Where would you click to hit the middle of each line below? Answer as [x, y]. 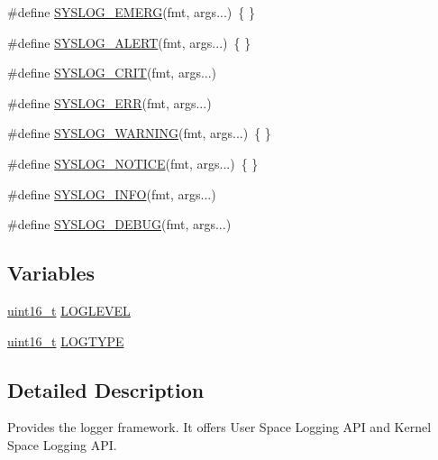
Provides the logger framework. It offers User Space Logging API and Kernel [219, 427]
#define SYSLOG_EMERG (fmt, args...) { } [131, 12]
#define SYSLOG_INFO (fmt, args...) [112, 193]
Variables [51, 273]
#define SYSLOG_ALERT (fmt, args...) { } [129, 42]
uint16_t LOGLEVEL [69, 310]
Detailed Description [106, 389]
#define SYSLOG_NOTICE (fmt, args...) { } [133, 163]
